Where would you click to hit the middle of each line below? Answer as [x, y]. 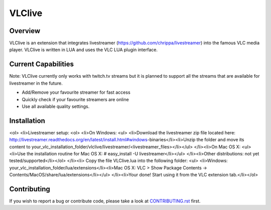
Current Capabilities [41, 64]
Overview [25, 31]
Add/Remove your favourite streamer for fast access [76, 92]
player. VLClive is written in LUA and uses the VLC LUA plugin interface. [84, 50]
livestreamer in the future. [36, 83]
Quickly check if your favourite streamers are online [75, 99]
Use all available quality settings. [56, 106]
